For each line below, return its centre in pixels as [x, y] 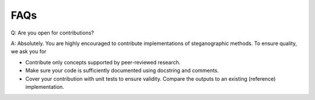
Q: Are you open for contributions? [52, 33]
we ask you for [29, 51]
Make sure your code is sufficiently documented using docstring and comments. [122, 71]
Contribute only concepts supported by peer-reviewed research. [103, 62]
